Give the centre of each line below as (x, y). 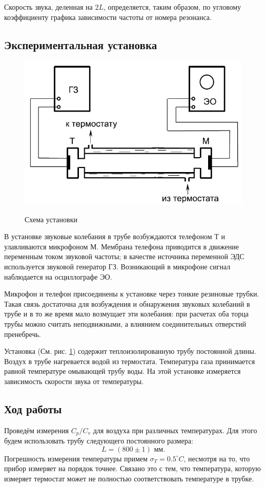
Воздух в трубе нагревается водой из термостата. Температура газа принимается (130, 361)
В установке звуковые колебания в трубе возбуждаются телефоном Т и (115, 236)
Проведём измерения (37, 430)
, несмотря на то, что (217, 458)
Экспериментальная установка (81, 44)
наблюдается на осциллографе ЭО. (58, 276)
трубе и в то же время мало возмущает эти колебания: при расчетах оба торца (126, 314)
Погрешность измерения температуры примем (76, 458)
